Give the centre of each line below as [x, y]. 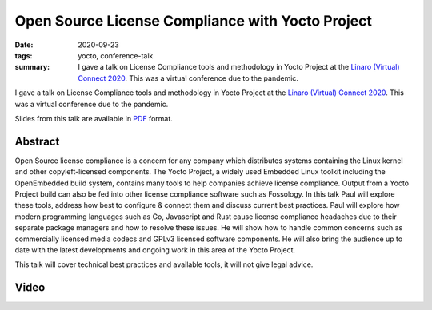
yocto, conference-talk [116, 55]
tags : [24, 55]
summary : [32, 67]
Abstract [37, 141]
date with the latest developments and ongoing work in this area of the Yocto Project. [155, 250]
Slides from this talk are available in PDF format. [94, 118]
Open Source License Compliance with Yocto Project [193, 21]
